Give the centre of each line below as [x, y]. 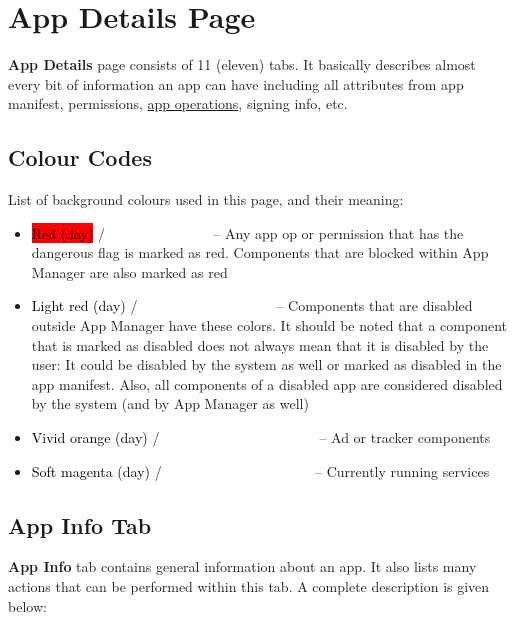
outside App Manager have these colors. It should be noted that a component [269, 325]
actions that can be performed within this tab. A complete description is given [249, 586]
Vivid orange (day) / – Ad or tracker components [261, 437]
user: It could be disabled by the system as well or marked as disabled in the [266, 364]
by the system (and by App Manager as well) [170, 403]
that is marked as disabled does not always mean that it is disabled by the [260, 344]
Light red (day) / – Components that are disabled [252, 305]
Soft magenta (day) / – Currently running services [260, 470]
